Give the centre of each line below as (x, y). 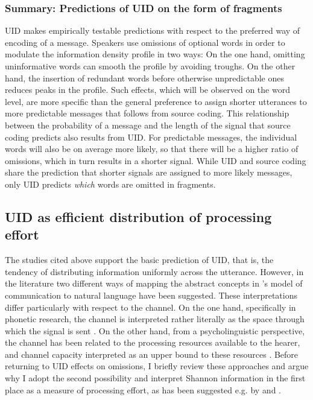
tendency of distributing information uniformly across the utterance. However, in (154, 271)
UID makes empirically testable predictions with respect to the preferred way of (153, 30)
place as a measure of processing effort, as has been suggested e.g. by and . (143, 389)
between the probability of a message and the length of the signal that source (148, 125)
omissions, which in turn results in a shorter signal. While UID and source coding (156, 160)
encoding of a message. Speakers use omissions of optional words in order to (145, 42)
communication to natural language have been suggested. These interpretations (151, 295)
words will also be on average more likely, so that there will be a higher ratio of (152, 149)
